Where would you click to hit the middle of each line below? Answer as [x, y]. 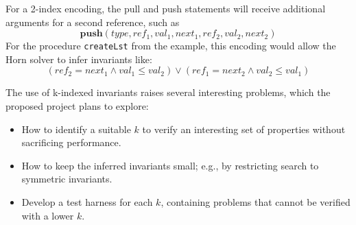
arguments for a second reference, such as [93, 22]
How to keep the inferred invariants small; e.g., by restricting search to [170, 165]
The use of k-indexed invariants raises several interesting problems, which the [168, 92]
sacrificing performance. [71, 142]
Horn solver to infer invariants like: [79, 59]
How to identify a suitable [76, 129]
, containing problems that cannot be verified [256, 202]
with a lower [48, 215]
